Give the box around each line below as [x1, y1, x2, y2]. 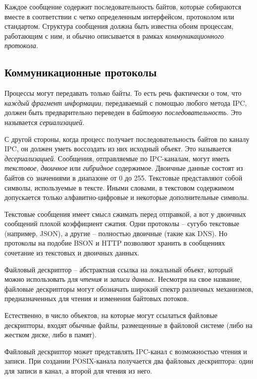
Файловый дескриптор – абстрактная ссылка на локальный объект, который [4, 264, 233, 274]
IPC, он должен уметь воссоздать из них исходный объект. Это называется [4, 143, 231, 154]
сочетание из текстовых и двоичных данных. [4, 248, 140, 258]
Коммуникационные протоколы [4, 64, 157, 80]
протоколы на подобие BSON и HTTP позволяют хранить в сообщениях [4, 238, 225, 248]
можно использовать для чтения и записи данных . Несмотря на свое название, [4, 274, 242, 284]
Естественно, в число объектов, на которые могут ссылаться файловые [4, 310, 218, 320]
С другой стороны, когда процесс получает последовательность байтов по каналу [4, 133, 250, 144]
